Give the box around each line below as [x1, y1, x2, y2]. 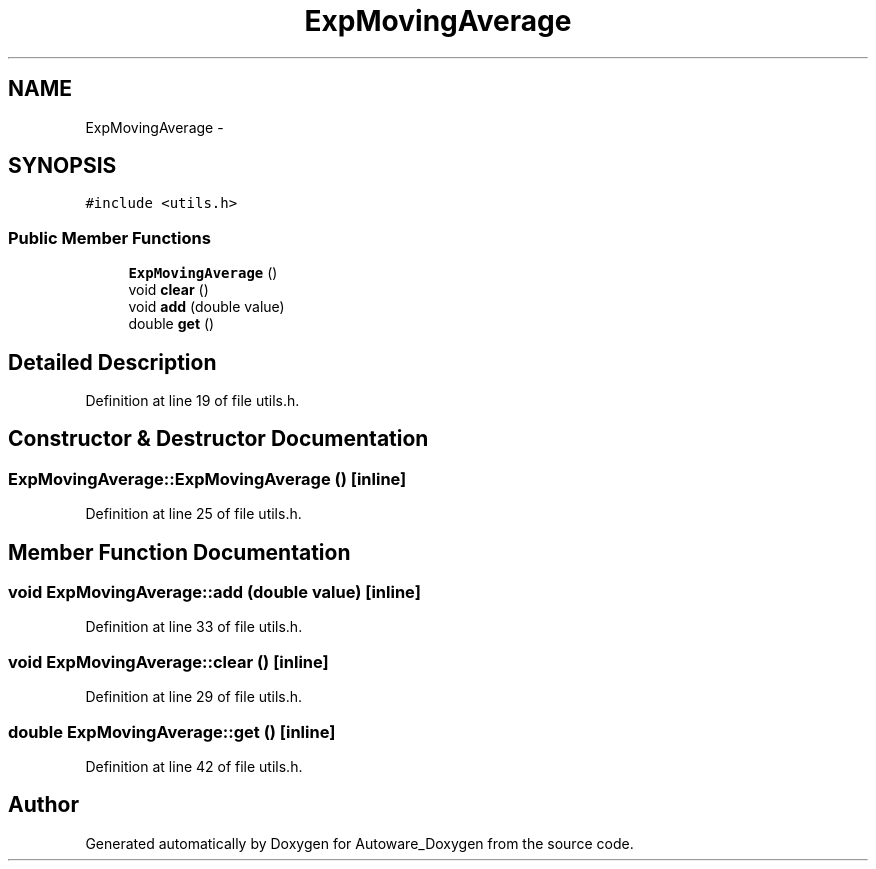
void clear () [128, 281, 209, 299]
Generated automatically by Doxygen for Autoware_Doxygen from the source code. [85, 834, 634, 852]
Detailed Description [8, 349, 217, 375]
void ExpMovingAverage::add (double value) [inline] [8, 582, 421, 603]
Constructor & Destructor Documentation [8, 426, 429, 452]
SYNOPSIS [8, 153, 117, 179]
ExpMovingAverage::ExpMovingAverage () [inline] [8, 468, 407, 489]
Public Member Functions [8, 227, 211, 248]
